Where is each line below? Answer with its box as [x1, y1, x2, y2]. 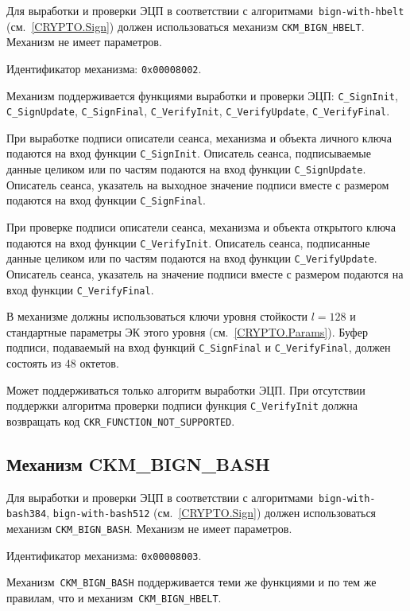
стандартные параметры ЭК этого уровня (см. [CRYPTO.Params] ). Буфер [6, 323, 368, 340]
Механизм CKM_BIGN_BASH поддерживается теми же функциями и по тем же [6, 574, 377, 590]
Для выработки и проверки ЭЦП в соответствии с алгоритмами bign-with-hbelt [6, 2, 404, 18]
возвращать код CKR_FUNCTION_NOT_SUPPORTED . [6, 412, 235, 429]
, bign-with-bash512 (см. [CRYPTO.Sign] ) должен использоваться [46, 504, 377, 521]
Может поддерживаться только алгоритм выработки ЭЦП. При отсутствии [6, 381, 366, 398]
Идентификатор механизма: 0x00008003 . [6, 547, 202, 563]
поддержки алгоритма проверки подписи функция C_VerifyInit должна [6, 397, 358, 414]
